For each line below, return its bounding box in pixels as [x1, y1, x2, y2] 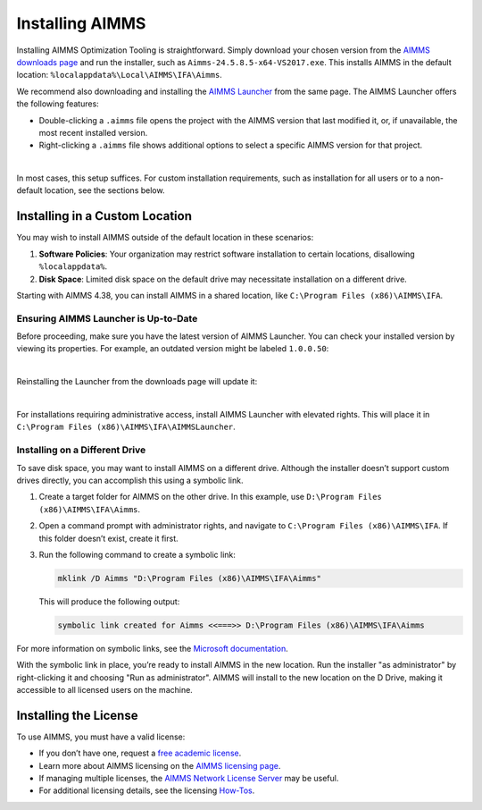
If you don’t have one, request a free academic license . [38, 747, 242, 759]
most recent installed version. [38, 127, 148, 138]
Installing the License [16, 707, 138, 723]
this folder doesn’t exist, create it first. [38, 533, 179, 544]
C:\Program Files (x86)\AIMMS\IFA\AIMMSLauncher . [16, 421, 236, 433]
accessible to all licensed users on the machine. [16, 685, 194, 695]
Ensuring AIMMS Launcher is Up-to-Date [16, 312, 198, 325]
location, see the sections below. [44, 185, 165, 196]
